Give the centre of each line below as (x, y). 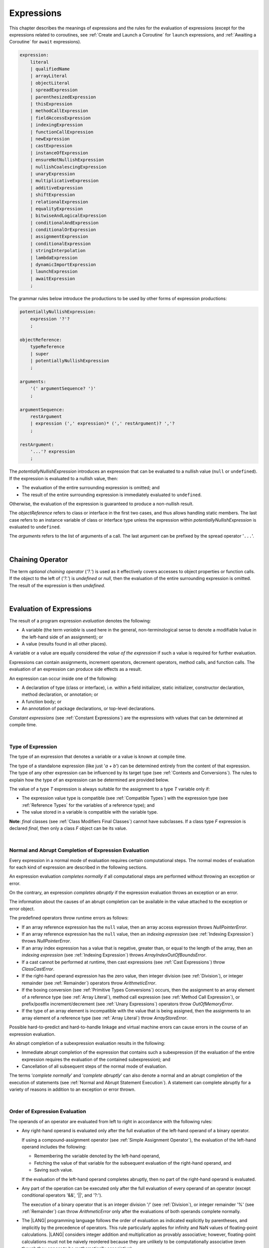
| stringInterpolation (58, 251)
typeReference (47, 347)
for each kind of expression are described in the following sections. (78, 867)
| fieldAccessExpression (61, 118)
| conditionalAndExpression (65, 223)
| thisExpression (51, 104)
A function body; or (42, 701)
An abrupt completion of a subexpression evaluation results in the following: (87, 1043)
